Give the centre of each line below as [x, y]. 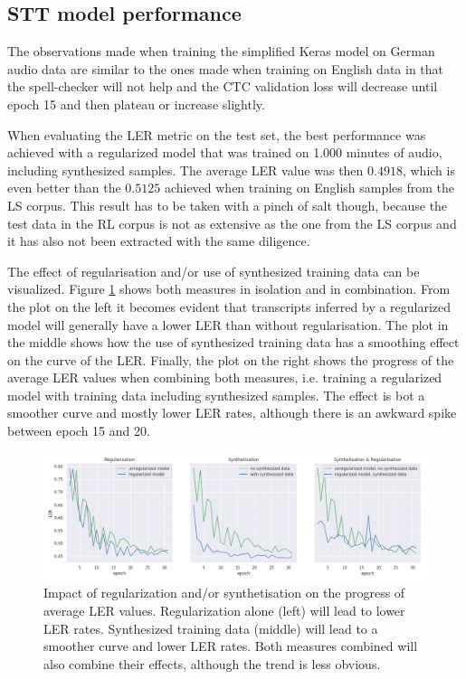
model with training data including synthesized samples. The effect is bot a [216, 395]
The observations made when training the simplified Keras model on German [221, 51]
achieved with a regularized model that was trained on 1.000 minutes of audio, [225, 152]
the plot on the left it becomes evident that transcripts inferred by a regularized [229, 306]
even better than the [64, 188]
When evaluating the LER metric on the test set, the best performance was [217, 134]
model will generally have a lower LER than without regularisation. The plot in [228, 324]
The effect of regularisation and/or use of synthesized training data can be [214, 271]
